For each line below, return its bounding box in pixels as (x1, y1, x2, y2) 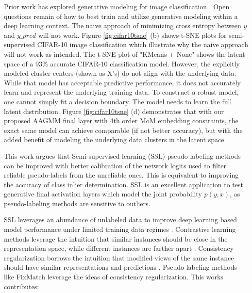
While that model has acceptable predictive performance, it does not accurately (4, 77, 241, 87)
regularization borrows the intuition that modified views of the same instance (4, 252, 234, 262)
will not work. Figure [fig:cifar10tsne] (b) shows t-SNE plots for (38, 30, 227, 40)
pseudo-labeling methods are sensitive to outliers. (4, 198, 151, 208)
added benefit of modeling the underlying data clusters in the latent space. (4, 134, 226, 145)
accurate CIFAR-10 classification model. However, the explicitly (50, 58, 240, 68)
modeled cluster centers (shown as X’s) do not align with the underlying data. (4, 68, 236, 78)
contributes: (4, 281, 39, 291)
